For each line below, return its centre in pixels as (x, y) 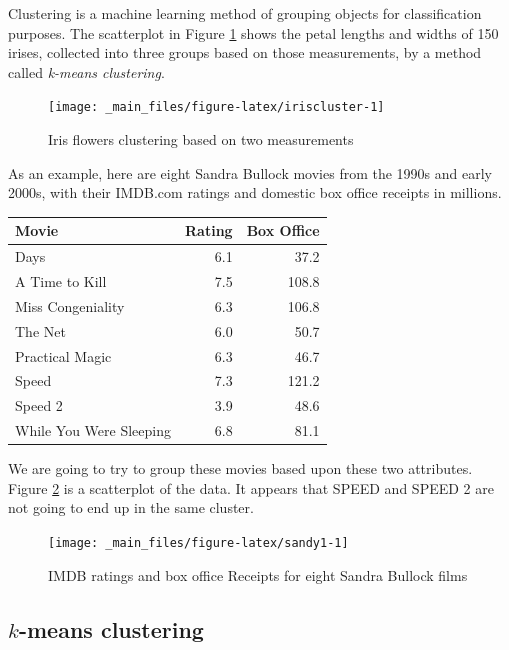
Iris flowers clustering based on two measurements (201, 139)
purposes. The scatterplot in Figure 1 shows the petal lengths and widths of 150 (253, 32)
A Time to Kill (61, 281)
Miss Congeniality (70, 305)
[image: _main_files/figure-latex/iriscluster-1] (216, 107)
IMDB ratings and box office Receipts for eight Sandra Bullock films (258, 574)
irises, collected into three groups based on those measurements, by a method (245, 52)
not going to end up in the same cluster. (131, 507)
